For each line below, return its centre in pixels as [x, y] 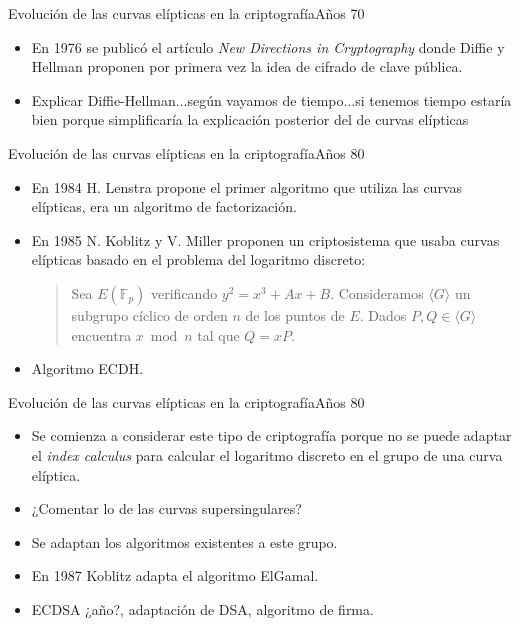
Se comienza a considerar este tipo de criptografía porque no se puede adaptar [271, 435]
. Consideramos [377, 292]
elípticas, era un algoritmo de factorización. [164, 206]
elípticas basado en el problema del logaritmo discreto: [198, 259]
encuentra [101, 334]
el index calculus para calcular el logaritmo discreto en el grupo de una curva [267, 454]
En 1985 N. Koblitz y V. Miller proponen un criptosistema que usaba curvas [265, 239]
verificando [184, 292]
